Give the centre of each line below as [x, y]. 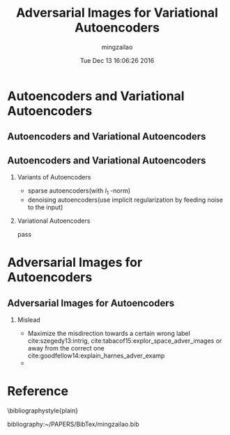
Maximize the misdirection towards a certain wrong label [109, 333]
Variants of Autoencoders [54, 177]
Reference [38, 391]
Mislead [29, 320]
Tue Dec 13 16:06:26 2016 [117, 60]
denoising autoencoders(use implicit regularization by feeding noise [125, 200]
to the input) [45, 207]
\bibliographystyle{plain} [43, 411]
